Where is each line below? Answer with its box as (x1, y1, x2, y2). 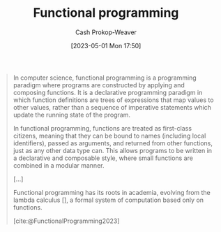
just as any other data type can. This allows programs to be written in (13, 146, 213, 154)
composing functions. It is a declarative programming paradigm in (13, 88, 203, 96)
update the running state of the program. (13, 110, 130, 119)
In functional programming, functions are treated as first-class (13, 124, 192, 132)
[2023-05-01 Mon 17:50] (70, 41, 142, 50)
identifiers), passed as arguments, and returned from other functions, (13, 138, 213, 147)
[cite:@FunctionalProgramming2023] (13, 217, 120, 225)
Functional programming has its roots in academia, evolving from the (13, 188, 211, 196)
